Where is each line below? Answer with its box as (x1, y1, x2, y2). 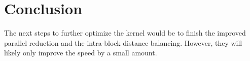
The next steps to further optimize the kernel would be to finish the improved (4, 27, 246, 38)
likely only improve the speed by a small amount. (4, 47, 157, 58)
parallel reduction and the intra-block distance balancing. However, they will (4, 37, 242, 48)
